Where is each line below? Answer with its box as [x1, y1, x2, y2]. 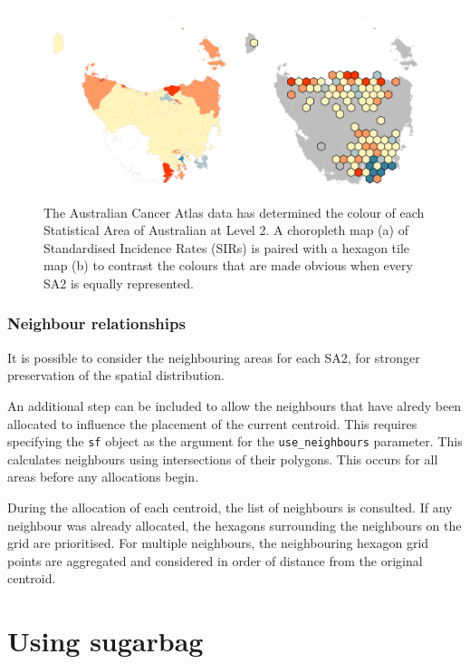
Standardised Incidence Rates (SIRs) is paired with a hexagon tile [43, 238, 410, 257]
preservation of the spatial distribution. [7, 366, 225, 385]
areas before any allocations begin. [7, 467, 199, 486]
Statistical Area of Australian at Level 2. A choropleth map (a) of [43, 220, 408, 239]
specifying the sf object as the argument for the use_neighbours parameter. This [7, 432, 463, 451]
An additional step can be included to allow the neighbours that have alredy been [7, 395, 462, 415]
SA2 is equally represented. [43, 273, 194, 292]
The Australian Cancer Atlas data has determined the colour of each [43, 202, 425, 221]
